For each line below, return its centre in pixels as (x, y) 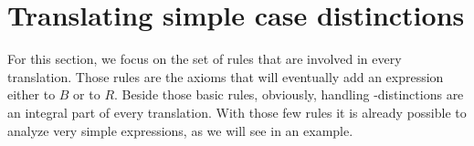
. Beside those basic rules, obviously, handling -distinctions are (289, 94)
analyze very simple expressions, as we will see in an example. (180, 130)
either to (32, 94)
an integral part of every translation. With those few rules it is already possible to (237, 112)
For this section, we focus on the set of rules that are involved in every (205, 59)
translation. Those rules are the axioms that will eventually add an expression (226, 76)
